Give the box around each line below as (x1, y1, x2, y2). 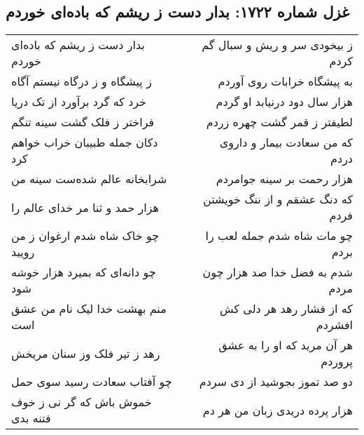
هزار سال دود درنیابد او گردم (216, 93, 353, 110)
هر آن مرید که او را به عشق (218, 337, 353, 354)
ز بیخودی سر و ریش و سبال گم (202, 36, 353, 53)
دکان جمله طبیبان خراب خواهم (11, 134, 158, 151)
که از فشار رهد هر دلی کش (219, 300, 353, 317)
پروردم (321, 353, 353, 370)
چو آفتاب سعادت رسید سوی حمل (11, 373, 172, 390)
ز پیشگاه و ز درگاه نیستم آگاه (11, 73, 152, 90)
